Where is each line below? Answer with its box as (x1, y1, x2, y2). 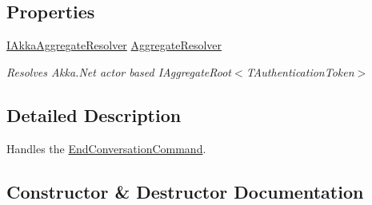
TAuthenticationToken (246, 63, 354, 80)
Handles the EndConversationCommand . (6, 140, 206, 156)
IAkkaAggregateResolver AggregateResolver (6, 37, 222, 53)
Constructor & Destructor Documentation (6, 179, 364, 203)
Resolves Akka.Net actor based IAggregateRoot (6, 63, 232, 80)
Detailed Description (6, 102, 182, 127)
